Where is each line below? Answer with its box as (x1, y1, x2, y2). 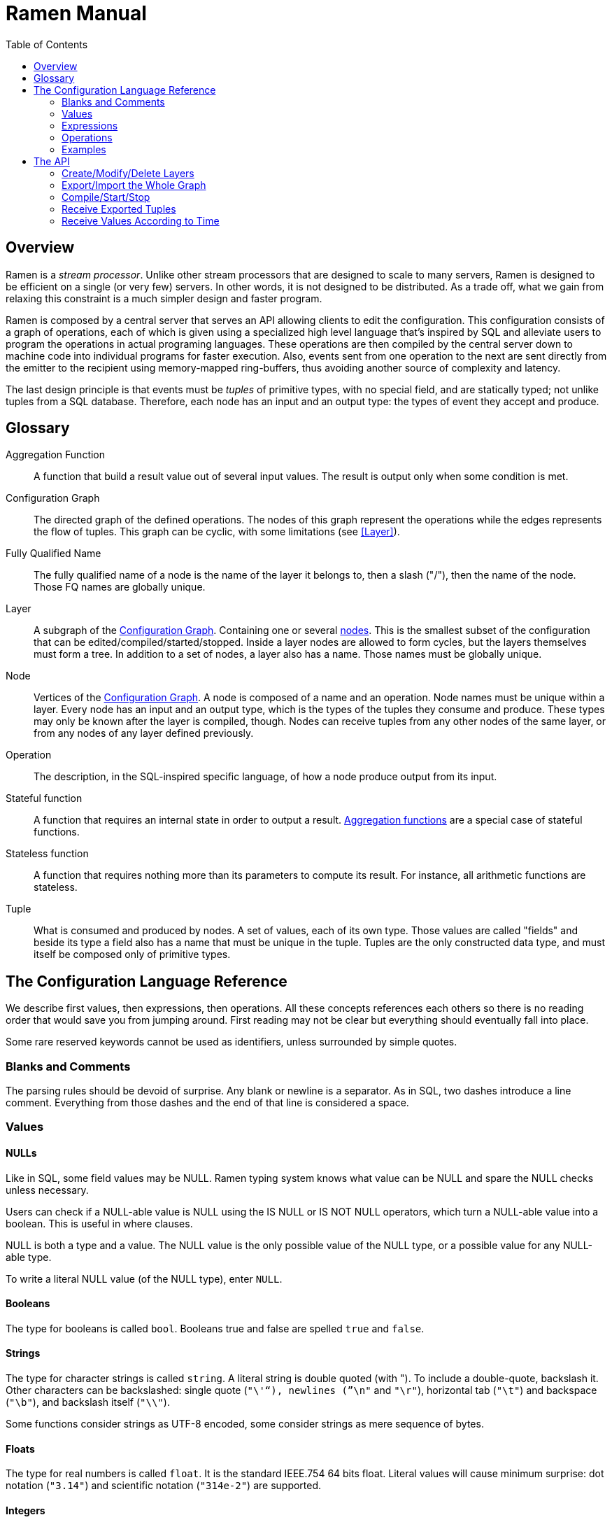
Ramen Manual (6, 1, 147, 25)
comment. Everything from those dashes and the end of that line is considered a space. (6, 1097, 409, 1109)
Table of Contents (6, 38, 88, 50)
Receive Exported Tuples (62, 202, 176, 215)
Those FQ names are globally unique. (34, 581, 206, 593)
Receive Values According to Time (62, 214, 220, 227)
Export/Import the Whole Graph (62, 178, 206, 191)
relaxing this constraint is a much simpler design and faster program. (6, 292, 322, 304)
